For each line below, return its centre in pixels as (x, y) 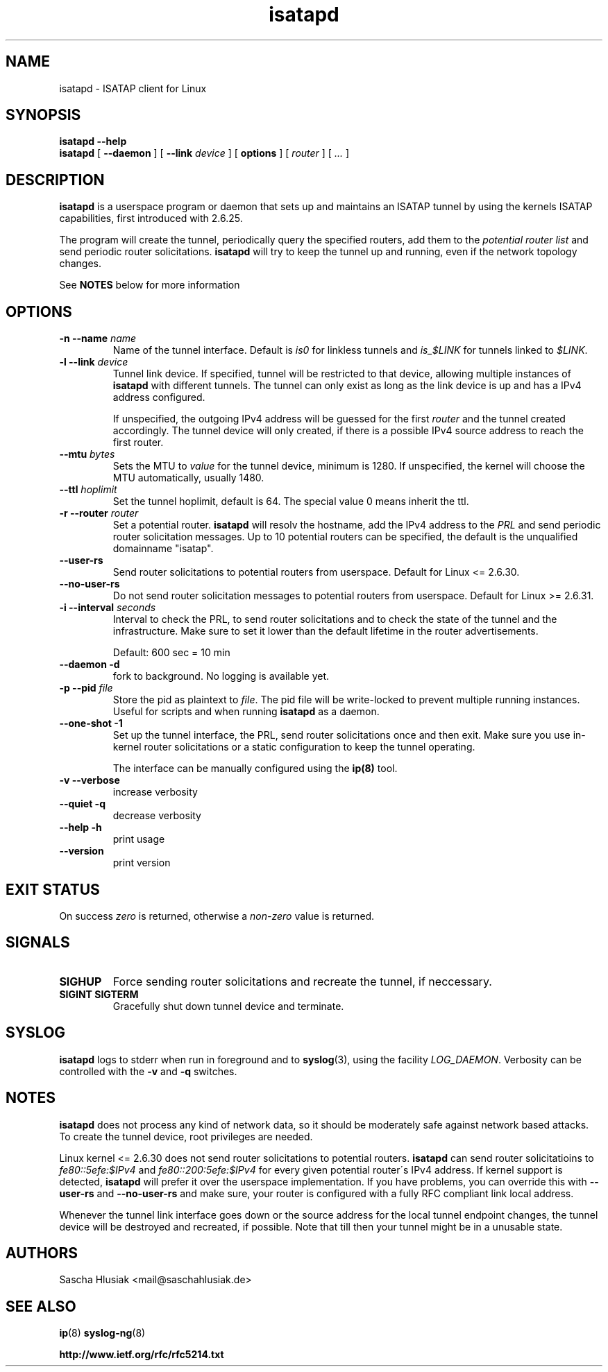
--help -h (81, 828)
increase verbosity (155, 792)
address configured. (159, 397)
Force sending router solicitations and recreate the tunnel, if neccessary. (302, 981)
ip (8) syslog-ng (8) (102, 1333)
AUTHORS (42, 1253)
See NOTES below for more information (150, 285)
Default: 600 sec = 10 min (171, 653)
